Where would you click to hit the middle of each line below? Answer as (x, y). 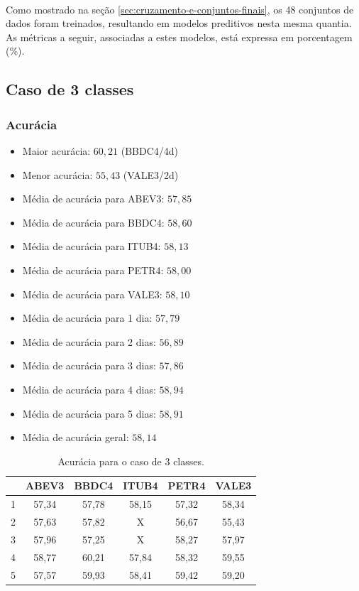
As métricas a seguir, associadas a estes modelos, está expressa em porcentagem (179, 37)
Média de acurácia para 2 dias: (89, 341)
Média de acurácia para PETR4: (93, 270)
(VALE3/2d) (151, 174)
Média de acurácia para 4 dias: (89, 389)
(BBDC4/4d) (150, 150)
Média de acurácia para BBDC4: (93, 222)
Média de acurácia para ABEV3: (93, 199)
